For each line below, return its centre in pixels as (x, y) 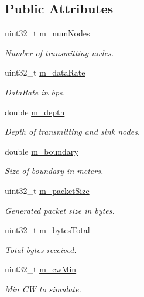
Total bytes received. (41, 249)
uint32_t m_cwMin (41, 269)
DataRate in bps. (35, 92)
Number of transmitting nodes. (59, 52)
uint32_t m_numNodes (47, 33)
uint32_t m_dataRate (45, 72)
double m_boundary (42, 151)
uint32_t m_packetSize (47, 190)
